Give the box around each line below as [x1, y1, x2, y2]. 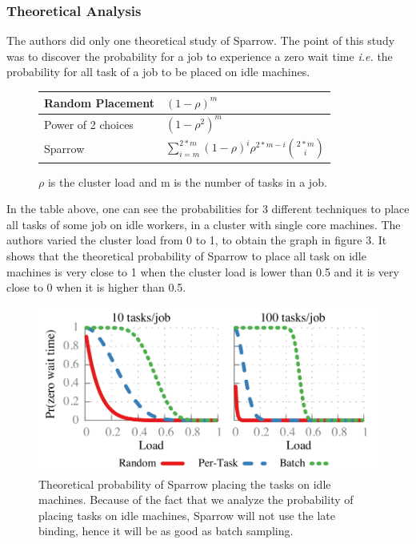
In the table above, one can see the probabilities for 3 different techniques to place [6, 200, 410, 217]
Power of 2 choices [44, 115, 134, 132]
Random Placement [44, 94, 154, 111]
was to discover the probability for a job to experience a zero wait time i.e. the [6, 47, 393, 64]
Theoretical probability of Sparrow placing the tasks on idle [38, 475, 331, 492]
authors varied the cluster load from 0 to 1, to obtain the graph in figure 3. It [6, 232, 387, 248]
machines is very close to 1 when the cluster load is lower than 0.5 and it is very [6, 263, 399, 280]
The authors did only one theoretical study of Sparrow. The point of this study [6, 32, 395, 49]
